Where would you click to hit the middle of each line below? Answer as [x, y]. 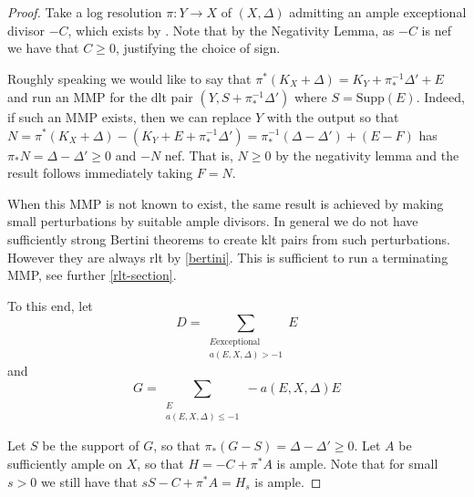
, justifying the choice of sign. [198, 48]
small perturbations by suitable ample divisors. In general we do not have [213, 221]
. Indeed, [440, 96]
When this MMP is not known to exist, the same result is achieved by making [226, 203]
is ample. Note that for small [357, 463]
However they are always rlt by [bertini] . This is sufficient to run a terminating [228, 257]
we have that [43, 48]
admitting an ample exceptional [378, 12]
